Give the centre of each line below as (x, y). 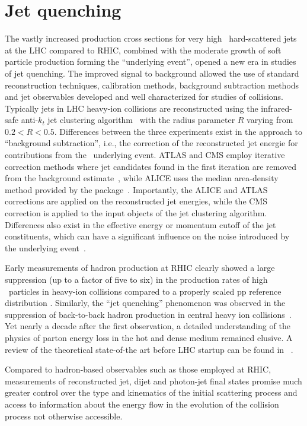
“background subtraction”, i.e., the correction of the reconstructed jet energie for (151, 143)
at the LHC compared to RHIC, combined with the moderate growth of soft (143, 50)
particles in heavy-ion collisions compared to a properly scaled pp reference (145, 291)
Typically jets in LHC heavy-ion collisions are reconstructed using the (132, 108)
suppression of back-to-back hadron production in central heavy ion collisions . (148, 314)
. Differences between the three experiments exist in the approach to (178, 131)
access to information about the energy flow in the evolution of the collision (142, 404)
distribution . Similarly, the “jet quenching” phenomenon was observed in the (145, 303)
